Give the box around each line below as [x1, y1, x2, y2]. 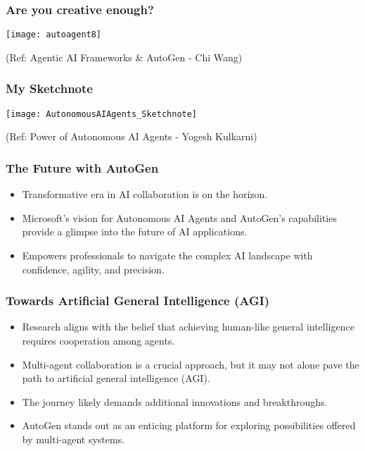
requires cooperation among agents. [22, 333, 175, 347]
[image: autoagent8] [6, 30, 102, 40]
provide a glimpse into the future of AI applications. [22, 224, 248, 239]
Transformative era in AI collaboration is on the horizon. [22, 187, 268, 202]
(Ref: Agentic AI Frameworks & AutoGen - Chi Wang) [6, 49, 243, 64]
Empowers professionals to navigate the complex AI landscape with [22, 247, 313, 262]
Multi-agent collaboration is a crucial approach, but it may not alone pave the [22, 357, 359, 371]
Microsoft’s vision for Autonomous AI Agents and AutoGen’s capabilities [22, 210, 337, 225]
